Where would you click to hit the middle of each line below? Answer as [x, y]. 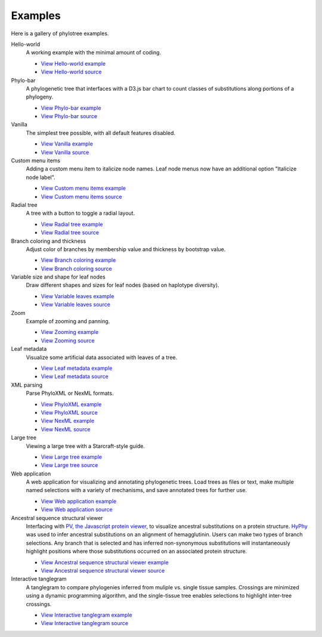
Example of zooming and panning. [68, 321]
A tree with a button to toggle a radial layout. [80, 213]
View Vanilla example [67, 144]
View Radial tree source [70, 233]
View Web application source [77, 509]
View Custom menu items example [83, 188]
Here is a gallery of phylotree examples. [60, 33]
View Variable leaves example [78, 296]
